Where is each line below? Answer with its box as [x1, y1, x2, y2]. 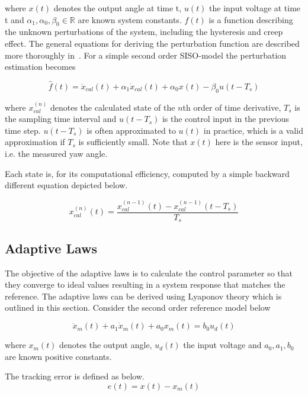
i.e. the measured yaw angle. [5, 147, 108, 159]
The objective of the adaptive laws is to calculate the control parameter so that [5, 266, 293, 279]
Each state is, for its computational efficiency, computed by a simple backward [5, 167, 290, 179]
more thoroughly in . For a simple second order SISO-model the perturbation [5, 49, 287, 61]
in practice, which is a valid [203, 124, 303, 136]
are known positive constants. [5, 350, 112, 362]
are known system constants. [78, 13, 182, 25]
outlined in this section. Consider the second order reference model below [5, 301, 271, 314]
